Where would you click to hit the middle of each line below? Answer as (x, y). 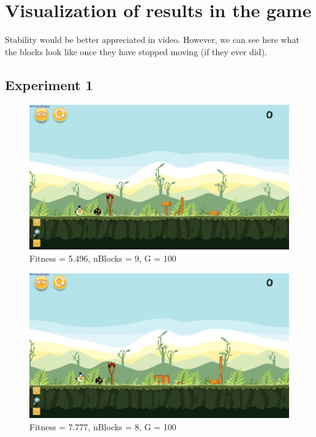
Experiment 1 (49, 84)
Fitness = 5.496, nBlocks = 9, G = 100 (103, 258)
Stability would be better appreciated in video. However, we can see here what (152, 40)
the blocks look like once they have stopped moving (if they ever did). (136, 51)
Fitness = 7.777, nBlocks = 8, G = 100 (103, 426)
